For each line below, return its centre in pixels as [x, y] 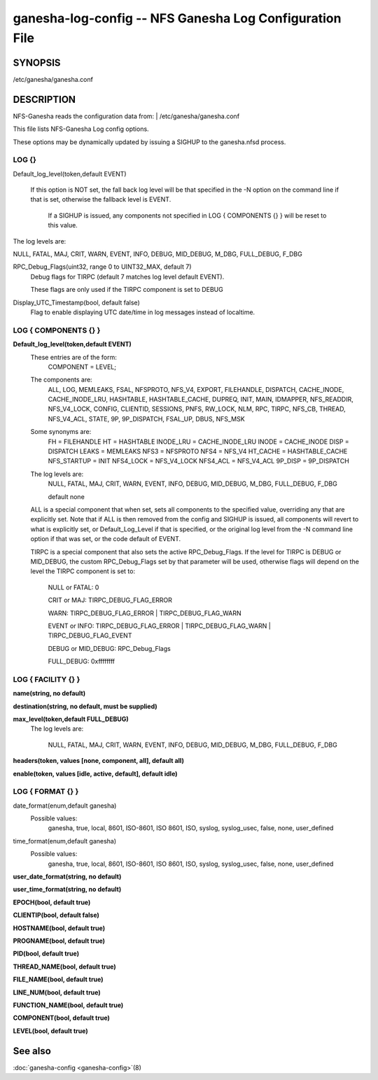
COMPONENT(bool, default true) [61, 1018]
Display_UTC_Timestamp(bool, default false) [76, 302]
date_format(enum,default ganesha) [65, 806]
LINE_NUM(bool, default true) [57, 992]
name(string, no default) [49, 694]
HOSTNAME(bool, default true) [59, 928]
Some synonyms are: [61, 432]
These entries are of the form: [73, 357]
